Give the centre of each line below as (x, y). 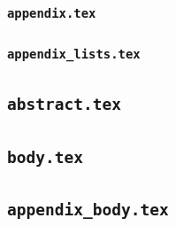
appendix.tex (52, 13)
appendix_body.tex (88, 209)
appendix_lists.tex (74, 55)
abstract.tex (64, 105)
